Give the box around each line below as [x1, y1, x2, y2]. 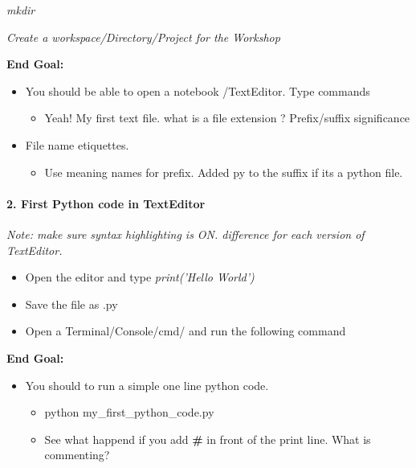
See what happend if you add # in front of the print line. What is [44, 430, 371, 447]
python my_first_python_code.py [44, 404, 214, 421]
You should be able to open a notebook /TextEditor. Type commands [25, 82, 370, 99]
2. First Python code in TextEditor [6, 195, 206, 211]
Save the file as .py [25, 295, 118, 312]
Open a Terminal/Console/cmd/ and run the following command [25, 322, 346, 339]
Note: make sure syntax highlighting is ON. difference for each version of [6, 225, 365, 242]
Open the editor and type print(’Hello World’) [25, 269, 255, 285]
